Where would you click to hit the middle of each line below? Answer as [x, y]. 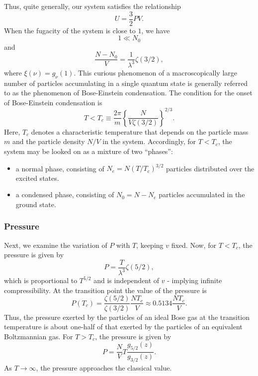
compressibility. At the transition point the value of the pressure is [105, 290]
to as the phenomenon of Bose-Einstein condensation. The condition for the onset [128, 93]
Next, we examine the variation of [56, 245]
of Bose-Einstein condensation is [53, 102]
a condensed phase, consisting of [65, 194]
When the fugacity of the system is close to [70, 30]
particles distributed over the [210, 168]
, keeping [150, 245]
